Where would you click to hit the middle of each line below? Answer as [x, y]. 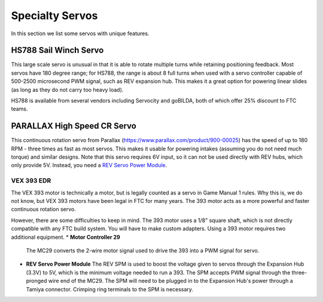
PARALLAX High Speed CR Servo [74, 126]
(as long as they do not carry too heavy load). [67, 90]
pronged [36, 281]
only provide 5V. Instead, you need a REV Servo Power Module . [89, 165]
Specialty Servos [54, 16]
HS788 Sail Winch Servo [57, 50]
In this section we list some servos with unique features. [80, 33]
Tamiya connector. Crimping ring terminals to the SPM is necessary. [110, 289]
